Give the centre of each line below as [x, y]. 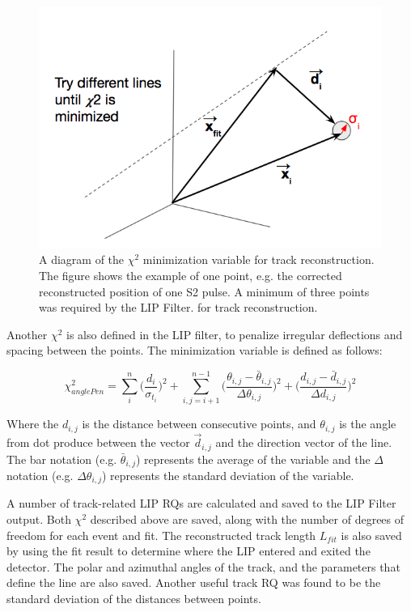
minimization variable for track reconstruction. [258, 259]
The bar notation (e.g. [62, 459]
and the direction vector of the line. [304, 442]
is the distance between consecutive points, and [199, 424]
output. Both [39, 519]
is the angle [368, 424]
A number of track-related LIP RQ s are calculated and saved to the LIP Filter [201, 503]
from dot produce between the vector [98, 442]
